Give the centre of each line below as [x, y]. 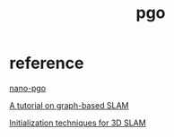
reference [47, 63]
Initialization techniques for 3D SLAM [78, 123]
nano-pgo [28, 88]
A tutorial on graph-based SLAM [69, 105]
